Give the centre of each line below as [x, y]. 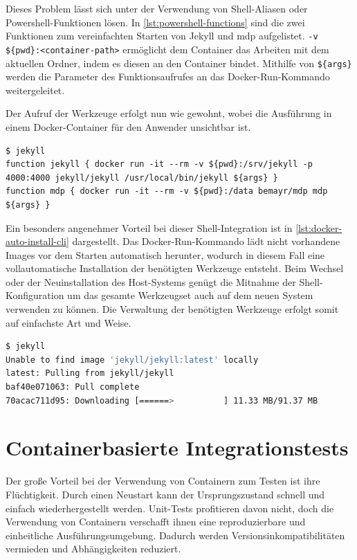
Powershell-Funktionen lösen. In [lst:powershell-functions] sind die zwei [155, 22]
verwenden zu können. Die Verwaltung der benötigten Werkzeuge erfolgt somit [172, 309]
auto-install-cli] [37, 241]
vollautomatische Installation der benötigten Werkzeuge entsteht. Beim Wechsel [175, 268]
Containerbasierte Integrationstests [177, 448]
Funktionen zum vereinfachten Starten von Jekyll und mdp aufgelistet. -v [162, 36]
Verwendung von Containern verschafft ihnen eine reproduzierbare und [156, 522]
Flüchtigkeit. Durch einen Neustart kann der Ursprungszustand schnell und [165, 494]
